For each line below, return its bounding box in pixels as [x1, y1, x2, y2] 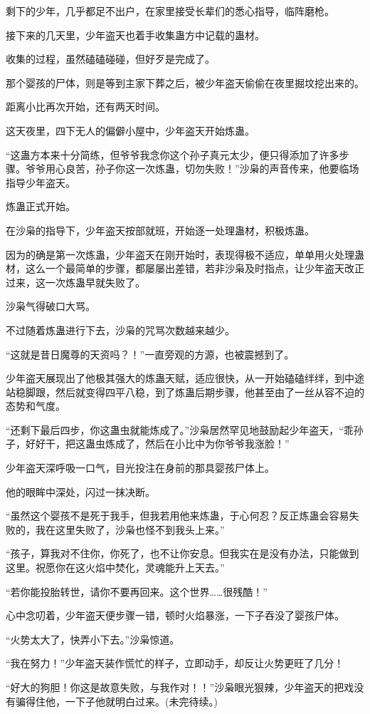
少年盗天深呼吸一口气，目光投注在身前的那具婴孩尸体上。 [6, 460, 275, 475]
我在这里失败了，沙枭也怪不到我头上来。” [35, 522, 225, 537]
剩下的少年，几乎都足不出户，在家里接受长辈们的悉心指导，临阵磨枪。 [6, 4, 334, 18]
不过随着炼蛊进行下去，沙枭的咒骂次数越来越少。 [6, 322, 235, 337]
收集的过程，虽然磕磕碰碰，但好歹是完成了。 [6, 51, 215, 66]
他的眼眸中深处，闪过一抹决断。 [6, 484, 155, 499]
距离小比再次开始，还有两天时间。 [6, 99, 165, 114]
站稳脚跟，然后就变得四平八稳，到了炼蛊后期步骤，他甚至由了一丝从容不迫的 [6, 384, 364, 399]
